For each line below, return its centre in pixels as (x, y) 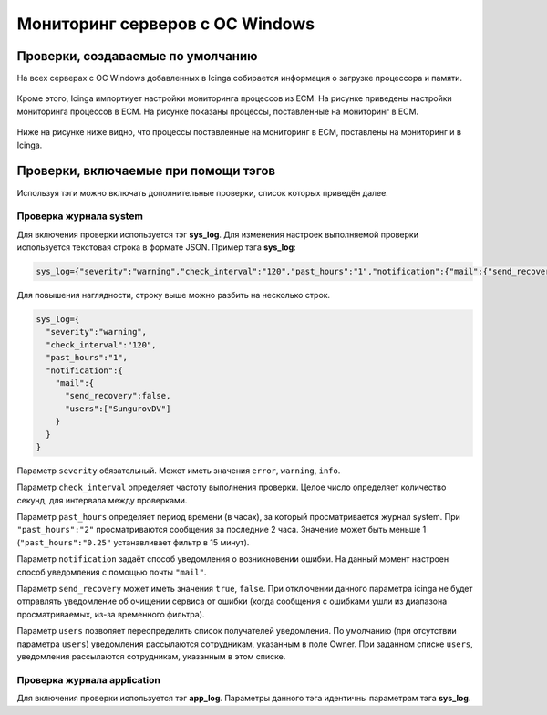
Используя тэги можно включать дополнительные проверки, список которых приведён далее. (203, 192)
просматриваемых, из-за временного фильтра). (111, 614)
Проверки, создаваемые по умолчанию (137, 56)
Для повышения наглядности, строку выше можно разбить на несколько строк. (174, 295)
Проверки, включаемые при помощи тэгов (146, 171)
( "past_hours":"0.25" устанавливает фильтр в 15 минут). (133, 542)
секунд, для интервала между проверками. (102, 500)
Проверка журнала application (89, 679)
